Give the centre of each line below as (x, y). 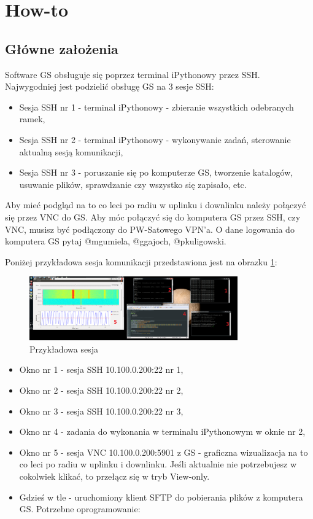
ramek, (32, 119)
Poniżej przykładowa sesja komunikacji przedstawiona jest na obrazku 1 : (141, 261)
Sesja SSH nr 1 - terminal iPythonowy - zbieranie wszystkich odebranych (156, 107)
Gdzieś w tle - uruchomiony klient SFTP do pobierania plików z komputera (161, 497)
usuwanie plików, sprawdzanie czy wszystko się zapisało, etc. (133, 184)
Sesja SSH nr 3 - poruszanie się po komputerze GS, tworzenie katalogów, (156, 172)
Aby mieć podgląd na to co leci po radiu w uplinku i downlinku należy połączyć (156, 205)
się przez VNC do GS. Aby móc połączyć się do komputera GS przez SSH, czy (153, 217)
